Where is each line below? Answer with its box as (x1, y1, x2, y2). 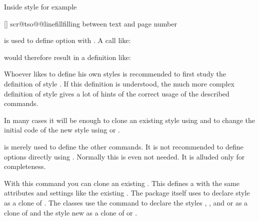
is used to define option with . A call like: (4, 35, 131, 45)
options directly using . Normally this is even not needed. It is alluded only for (4, 151, 245, 161)
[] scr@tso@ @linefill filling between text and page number (4, 18, 177, 28)
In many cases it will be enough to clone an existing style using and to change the (4, 114, 255, 125)
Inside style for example (4, 1, 77, 11)
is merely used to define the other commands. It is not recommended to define (4, 141, 243, 151)
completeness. (4, 161, 46, 171)
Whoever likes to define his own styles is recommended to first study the (4, 68, 226, 79)
